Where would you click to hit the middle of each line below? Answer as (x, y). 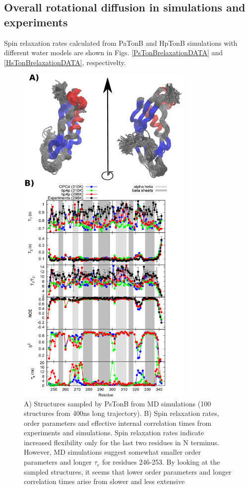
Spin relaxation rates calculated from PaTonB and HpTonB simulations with (121, 43)
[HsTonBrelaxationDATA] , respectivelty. (65, 62)
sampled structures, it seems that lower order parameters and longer (128, 471)
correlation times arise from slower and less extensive (104, 481)
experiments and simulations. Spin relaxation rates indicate (114, 433)
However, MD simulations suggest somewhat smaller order (112, 452)
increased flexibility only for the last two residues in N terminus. (122, 442)
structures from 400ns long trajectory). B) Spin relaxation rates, (122, 413)
